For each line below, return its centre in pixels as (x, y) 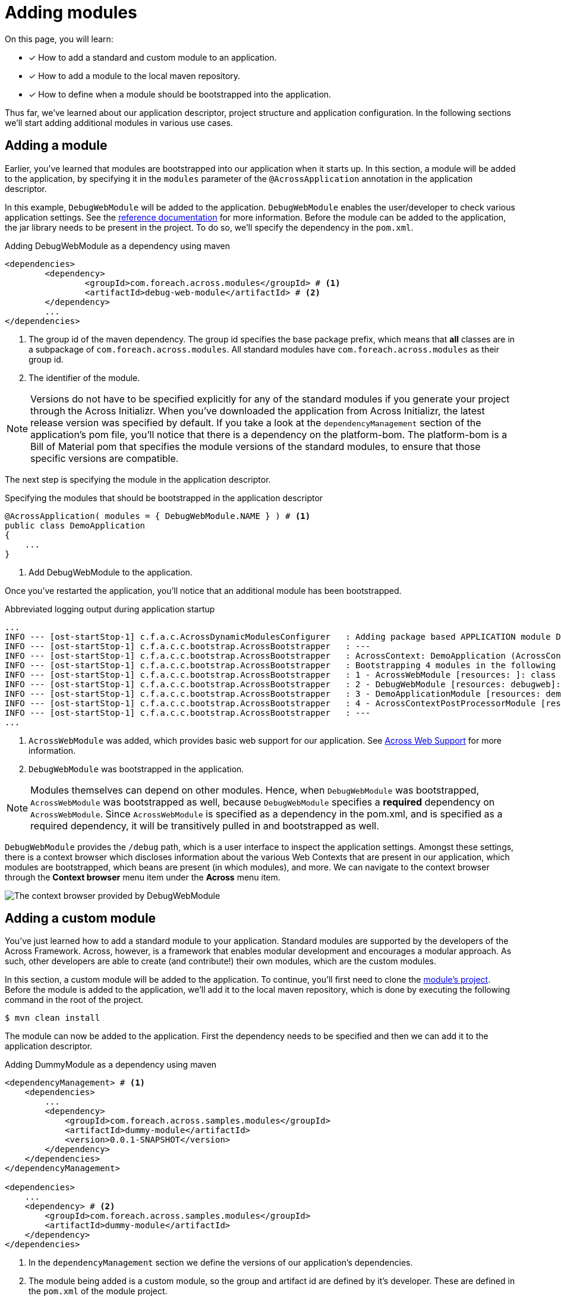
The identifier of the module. (84, 378)
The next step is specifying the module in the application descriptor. (138, 479)
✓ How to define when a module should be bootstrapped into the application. (180, 94)
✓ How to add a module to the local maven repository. (135, 76)
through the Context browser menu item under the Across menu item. (143, 877)
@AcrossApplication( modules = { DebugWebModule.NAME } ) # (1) (158, 516)
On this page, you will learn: (59, 39)
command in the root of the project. (74, 1000)
